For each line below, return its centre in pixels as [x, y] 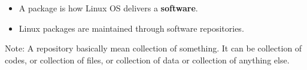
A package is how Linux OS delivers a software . [108, 8]
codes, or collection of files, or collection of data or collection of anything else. [147, 60]
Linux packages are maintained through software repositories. [131, 28]
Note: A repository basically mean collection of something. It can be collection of [153, 48]
